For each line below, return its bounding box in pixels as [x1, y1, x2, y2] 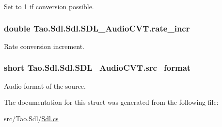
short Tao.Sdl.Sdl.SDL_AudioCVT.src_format [4, 62, 191, 74]
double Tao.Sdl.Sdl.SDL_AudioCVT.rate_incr [4, 22, 190, 34]
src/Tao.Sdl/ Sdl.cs [4, 113, 59, 123]
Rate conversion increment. [4, 41, 84, 51]
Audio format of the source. [4, 80, 86, 91]
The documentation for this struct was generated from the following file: [4, 97, 219, 107]
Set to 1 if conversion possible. [4, 1, 94, 11]
